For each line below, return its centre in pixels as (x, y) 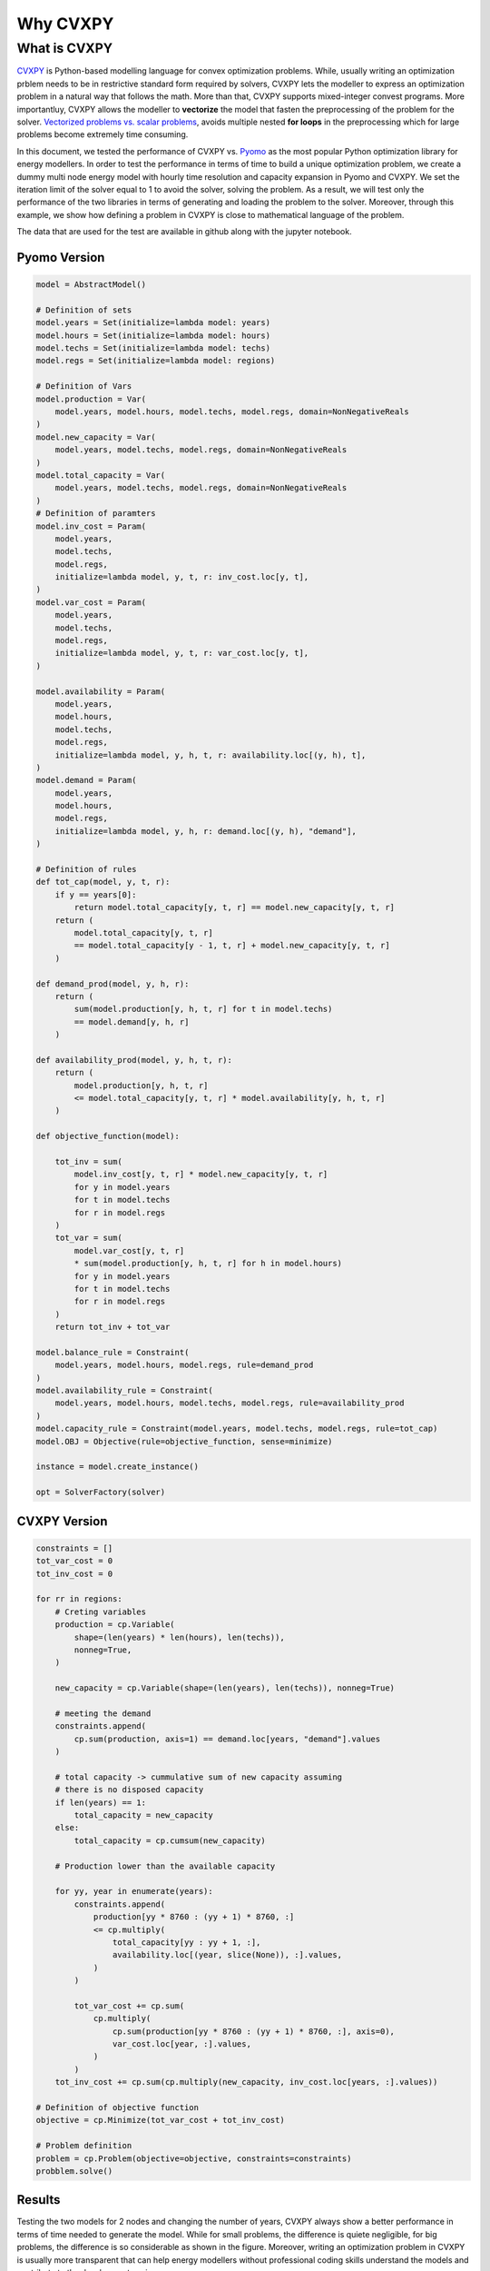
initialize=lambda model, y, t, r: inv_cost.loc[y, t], (182, 577)
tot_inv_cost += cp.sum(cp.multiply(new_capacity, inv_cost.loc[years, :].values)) (246, 2082)
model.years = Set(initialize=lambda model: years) (153, 323)
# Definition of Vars (84, 387)
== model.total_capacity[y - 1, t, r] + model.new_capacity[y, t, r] (232, 946)
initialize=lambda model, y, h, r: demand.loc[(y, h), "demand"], (206, 831)
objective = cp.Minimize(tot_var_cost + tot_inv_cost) (160, 2120)
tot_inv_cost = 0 (74, 1573)
